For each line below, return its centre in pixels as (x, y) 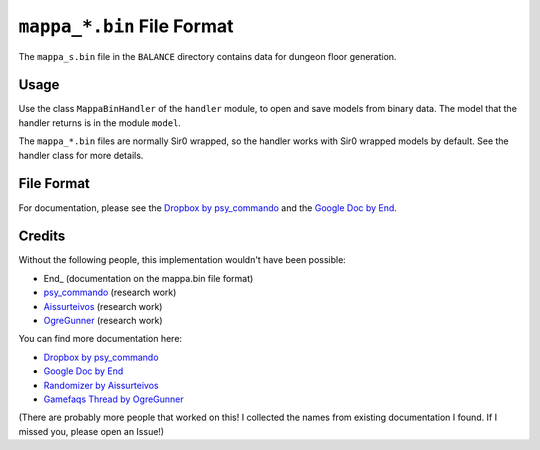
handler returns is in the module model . (100, 122)
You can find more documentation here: (100, 339)
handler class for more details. (81, 155)
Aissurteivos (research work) (103, 306)
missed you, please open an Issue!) (91, 431)
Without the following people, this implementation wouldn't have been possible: (182, 260)
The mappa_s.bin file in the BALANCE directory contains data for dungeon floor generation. (207, 56)
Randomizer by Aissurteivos (101, 385)
